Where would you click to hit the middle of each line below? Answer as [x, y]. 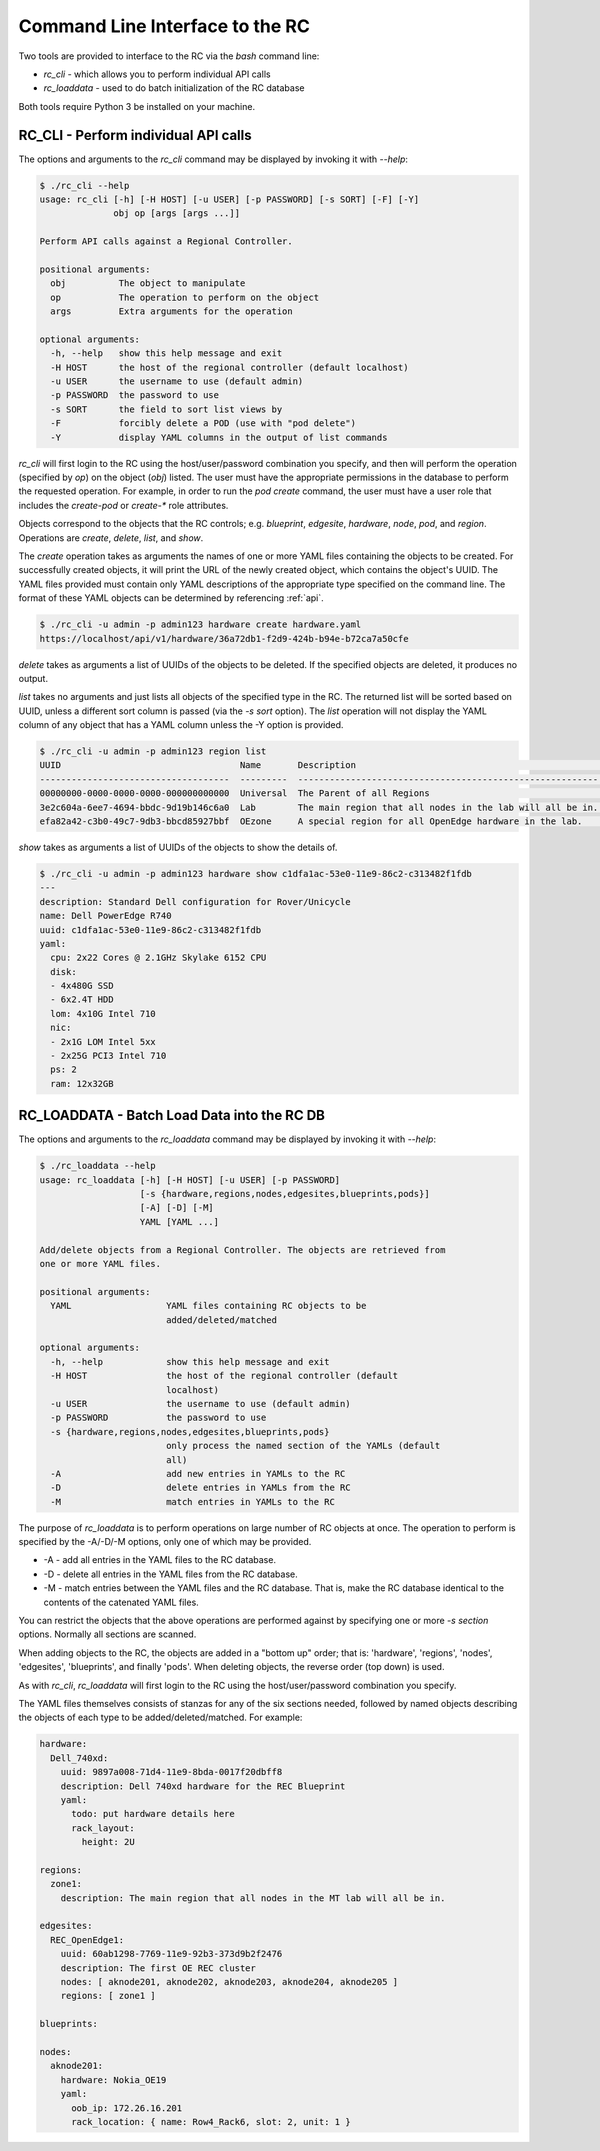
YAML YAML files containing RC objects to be [208, 1306]
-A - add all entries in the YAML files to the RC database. [160, 1560]
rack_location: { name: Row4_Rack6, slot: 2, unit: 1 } [211, 2121]
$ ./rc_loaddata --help [98, 1166]
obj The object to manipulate [148, 283]
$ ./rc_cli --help [84, 185]
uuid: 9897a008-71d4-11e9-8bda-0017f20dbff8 [171, 1772]
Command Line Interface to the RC [164, 26]
